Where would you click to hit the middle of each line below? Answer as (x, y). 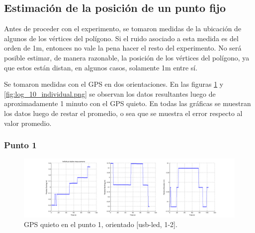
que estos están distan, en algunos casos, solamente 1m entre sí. (101, 67)
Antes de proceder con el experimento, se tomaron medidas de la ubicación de (123, 29)
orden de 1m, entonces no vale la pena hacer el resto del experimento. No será (123, 48)
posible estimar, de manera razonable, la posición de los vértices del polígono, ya (127, 57)
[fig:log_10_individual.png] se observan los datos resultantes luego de (110, 93)
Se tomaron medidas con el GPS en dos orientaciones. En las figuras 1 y (114, 84)
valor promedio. (28, 123)
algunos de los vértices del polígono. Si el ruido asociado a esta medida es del (121, 38)
